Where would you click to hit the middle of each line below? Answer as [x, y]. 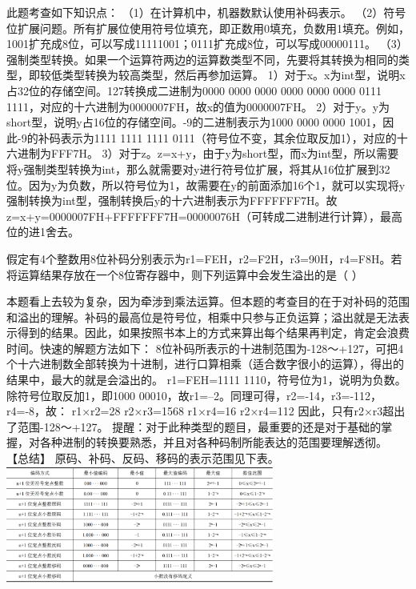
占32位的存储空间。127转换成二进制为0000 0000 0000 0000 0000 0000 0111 [194, 90]
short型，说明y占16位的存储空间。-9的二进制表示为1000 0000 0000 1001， [195, 122]
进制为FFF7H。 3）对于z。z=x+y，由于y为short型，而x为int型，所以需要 [208, 153]
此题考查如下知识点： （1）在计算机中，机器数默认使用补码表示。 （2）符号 [206, 12]
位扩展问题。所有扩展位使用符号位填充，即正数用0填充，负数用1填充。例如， [208, 28]
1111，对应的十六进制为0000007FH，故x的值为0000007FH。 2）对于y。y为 [198, 106]
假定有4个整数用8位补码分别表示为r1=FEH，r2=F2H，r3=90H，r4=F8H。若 [204, 258]
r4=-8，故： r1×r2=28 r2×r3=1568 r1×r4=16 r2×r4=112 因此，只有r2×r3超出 [206, 411]
